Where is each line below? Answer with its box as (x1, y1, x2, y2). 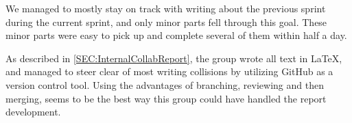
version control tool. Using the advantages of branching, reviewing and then (5, 77, 324, 92)
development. (5, 105, 61, 119)
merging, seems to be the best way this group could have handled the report (5, 91, 327, 105)
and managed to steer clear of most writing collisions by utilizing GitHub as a (5, 64, 333, 79)
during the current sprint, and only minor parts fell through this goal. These (5, 14, 327, 29)
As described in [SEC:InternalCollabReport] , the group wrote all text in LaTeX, (5, 51, 342, 65)
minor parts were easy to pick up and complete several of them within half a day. (5, 28, 347, 42)
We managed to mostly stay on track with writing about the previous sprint (5, 1, 326, 15)
